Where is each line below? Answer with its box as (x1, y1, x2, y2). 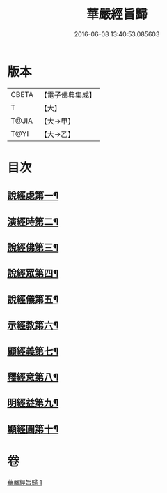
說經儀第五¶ (7, 293, 59, 305)
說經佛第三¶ (7, 242, 59, 253)
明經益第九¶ (7, 397, 59, 409)
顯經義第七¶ (7, 345, 59, 357)
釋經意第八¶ (7, 371, 59, 383)
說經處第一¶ (7, 190, 59, 202)
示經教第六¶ (7, 319, 59, 332)
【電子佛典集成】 (40, 90, 96, 100)
